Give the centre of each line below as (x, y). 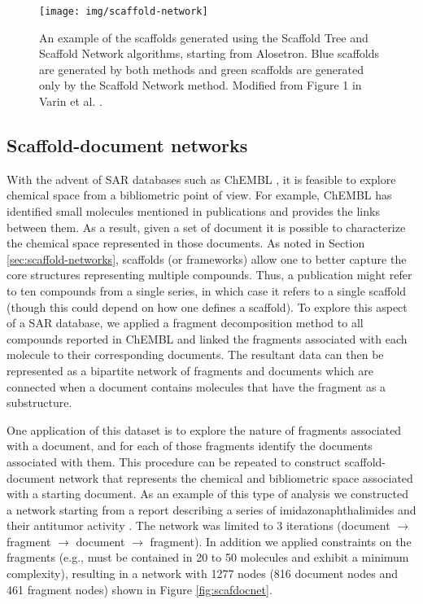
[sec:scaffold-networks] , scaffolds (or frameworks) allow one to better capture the (207, 258)
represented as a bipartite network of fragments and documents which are (190, 370)
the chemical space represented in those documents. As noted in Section (186, 243)
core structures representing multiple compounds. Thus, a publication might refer (209, 275)
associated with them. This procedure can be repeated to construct (174, 461)
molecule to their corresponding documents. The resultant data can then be (195, 355)
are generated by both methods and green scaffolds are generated (202, 69)
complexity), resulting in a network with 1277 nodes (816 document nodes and (202, 573)
